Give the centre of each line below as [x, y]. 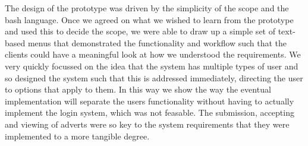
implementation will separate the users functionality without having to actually [150, 101]
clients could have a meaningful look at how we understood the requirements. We [153, 54]
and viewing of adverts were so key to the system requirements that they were [147, 124]
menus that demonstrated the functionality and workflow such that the [157, 42]
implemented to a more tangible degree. [77, 136]
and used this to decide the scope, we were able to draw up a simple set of [140, 31]
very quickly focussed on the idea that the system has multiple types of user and [152, 66]
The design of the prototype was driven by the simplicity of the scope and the [147, 8]
